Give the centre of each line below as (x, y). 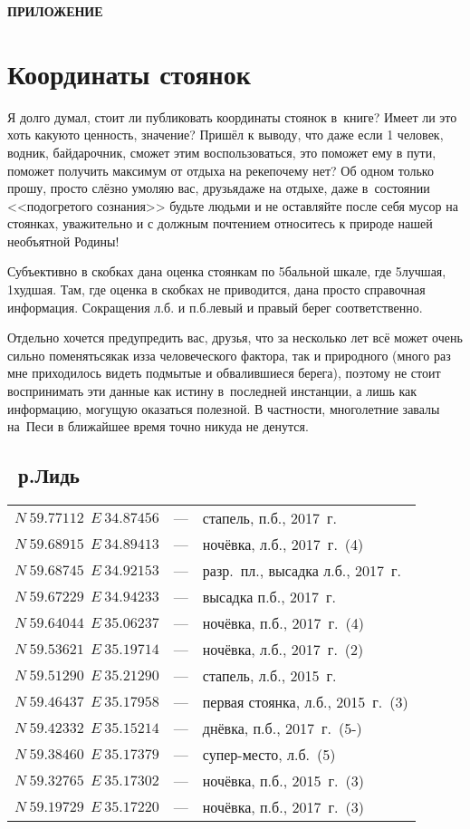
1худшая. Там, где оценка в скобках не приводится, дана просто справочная (216, 289)
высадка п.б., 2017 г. (269, 597)
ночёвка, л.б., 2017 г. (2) (283, 650)
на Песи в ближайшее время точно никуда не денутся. (158, 426)
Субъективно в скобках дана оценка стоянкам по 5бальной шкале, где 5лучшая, (227, 271)
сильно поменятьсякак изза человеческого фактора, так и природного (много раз (229, 355)
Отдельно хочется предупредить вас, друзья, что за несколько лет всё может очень (235, 337)
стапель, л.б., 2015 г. (269, 676)
